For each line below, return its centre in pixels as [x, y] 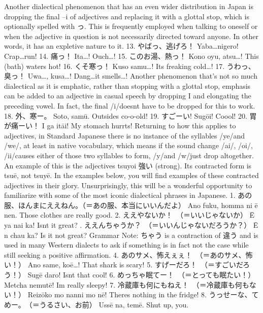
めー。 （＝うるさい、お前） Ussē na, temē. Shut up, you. [96, 304]
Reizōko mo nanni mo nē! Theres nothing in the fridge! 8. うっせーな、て [143, 294]
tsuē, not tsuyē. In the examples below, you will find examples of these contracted [131, 175]
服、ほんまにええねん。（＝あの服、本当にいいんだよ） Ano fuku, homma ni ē [131, 205]
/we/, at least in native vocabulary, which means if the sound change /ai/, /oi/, [128, 145]
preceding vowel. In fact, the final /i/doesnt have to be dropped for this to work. [130, 105]
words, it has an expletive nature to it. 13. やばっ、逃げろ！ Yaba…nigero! [121, 46]
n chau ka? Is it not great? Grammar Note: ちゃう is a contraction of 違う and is [131, 235]
